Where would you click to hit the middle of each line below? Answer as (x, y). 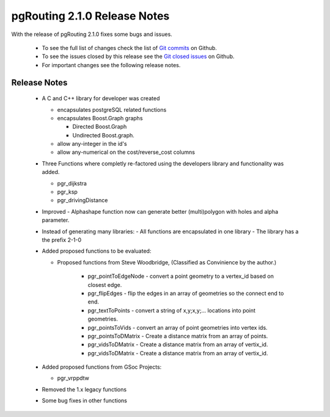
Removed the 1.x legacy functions (84, 389)
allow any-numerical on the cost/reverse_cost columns (126, 152)
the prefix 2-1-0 (62, 240)
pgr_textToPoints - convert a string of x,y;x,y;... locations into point (172, 310)
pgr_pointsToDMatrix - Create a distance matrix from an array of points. (178, 336)
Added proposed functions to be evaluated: (97, 251)
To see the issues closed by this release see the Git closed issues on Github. (138, 56)
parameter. (56, 220)
